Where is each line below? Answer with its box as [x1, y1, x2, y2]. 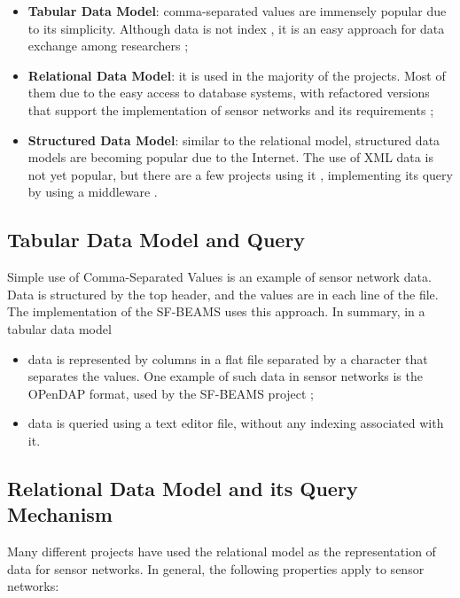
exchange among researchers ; [27, 36, 189, 55]
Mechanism [7, 501, 113, 528]
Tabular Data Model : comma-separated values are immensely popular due [27, 2, 447, 19]
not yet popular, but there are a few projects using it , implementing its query [27, 165, 453, 183]
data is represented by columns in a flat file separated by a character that [27, 349, 428, 368]
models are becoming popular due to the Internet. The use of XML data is [27, 148, 433, 167]
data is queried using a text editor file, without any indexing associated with [27, 414, 444, 432]
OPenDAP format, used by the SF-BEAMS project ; [27, 384, 315, 402]
